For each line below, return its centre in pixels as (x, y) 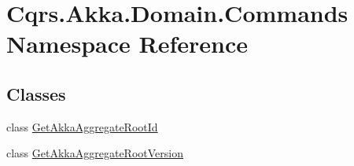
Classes (36, 93)
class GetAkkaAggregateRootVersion (95, 153)
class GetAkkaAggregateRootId (82, 126)
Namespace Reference (127, 44)
